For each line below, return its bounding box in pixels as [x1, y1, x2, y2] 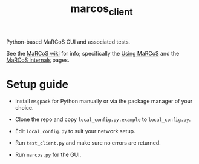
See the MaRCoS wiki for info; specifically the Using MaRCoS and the [6, 50, 180, 57]
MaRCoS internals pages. [6, 56, 70, 64]
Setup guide [6, 77, 69, 91]
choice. [15, 103, 34, 111]
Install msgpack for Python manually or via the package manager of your [15, 97, 193, 105]
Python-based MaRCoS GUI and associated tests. [6, 38, 131, 45]
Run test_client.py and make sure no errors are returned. [15, 139, 161, 146]
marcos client [70, 2, 133, 18]
